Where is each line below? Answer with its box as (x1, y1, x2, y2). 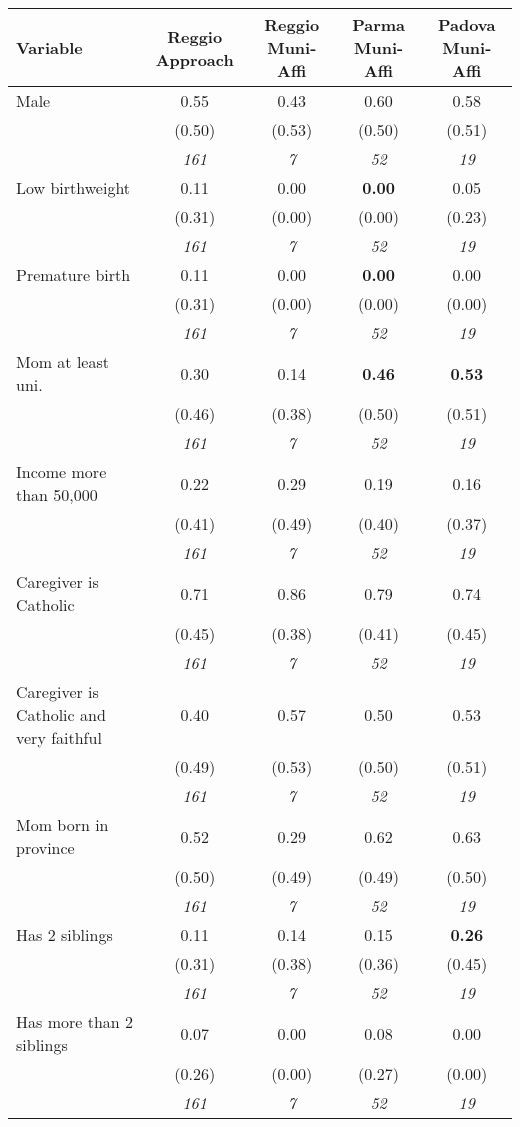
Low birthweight (16, 176, 131, 199)
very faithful (16, 726, 102, 749)
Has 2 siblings (16, 923, 113, 946)
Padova (437, 13, 496, 36)
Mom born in (16, 813, 109, 836)
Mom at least (16, 350, 109, 373)
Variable (16, 36, 83, 59)
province (16, 836, 75, 859)
